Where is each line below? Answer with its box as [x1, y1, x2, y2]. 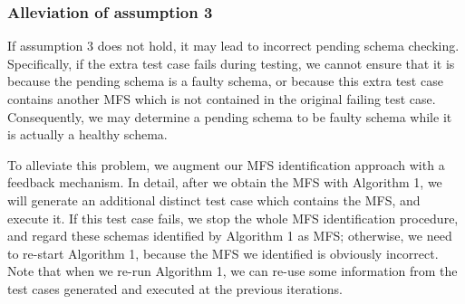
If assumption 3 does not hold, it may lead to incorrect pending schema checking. [7, 36, 460, 55]
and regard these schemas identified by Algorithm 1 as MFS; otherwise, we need [7, 226, 452, 245]
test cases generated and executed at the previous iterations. [7, 279, 343, 298]
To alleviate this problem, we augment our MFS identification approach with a [7, 155, 445, 174]
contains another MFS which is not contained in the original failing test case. [7, 90, 436, 108]
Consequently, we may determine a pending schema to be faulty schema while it [7, 107, 452, 126]
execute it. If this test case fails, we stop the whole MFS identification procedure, [7, 208, 459, 227]
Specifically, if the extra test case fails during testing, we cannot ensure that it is [7, 53, 455, 72]
